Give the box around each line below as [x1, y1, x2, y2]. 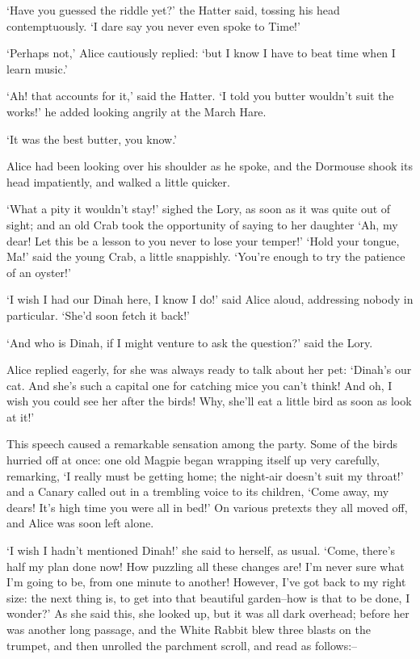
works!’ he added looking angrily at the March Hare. [6, 103, 267, 120]
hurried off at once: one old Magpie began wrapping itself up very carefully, [6, 451, 380, 468]
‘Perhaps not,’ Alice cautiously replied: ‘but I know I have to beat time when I [6, 44, 396, 61]
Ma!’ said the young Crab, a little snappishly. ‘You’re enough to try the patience [6, 248, 405, 265]
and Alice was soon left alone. [6, 514, 154, 531]
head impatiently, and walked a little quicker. [6, 173, 230, 190]
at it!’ [6, 408, 35, 425]
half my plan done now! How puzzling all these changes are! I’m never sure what [6, 557, 405, 574]
